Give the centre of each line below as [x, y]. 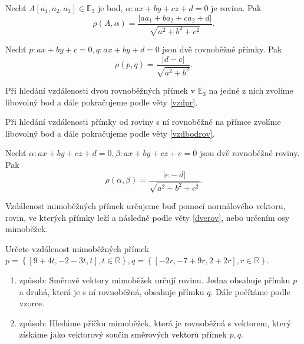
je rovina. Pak [236, 8]
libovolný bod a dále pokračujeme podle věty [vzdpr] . [102, 102]
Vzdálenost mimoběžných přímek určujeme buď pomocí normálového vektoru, [146, 206]
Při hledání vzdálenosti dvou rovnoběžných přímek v [100, 90]
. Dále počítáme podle [250, 291]
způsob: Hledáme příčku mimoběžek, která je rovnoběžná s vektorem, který [155, 322]
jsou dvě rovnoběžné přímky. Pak [222, 49]
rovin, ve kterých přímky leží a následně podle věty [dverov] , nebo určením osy [148, 217]
